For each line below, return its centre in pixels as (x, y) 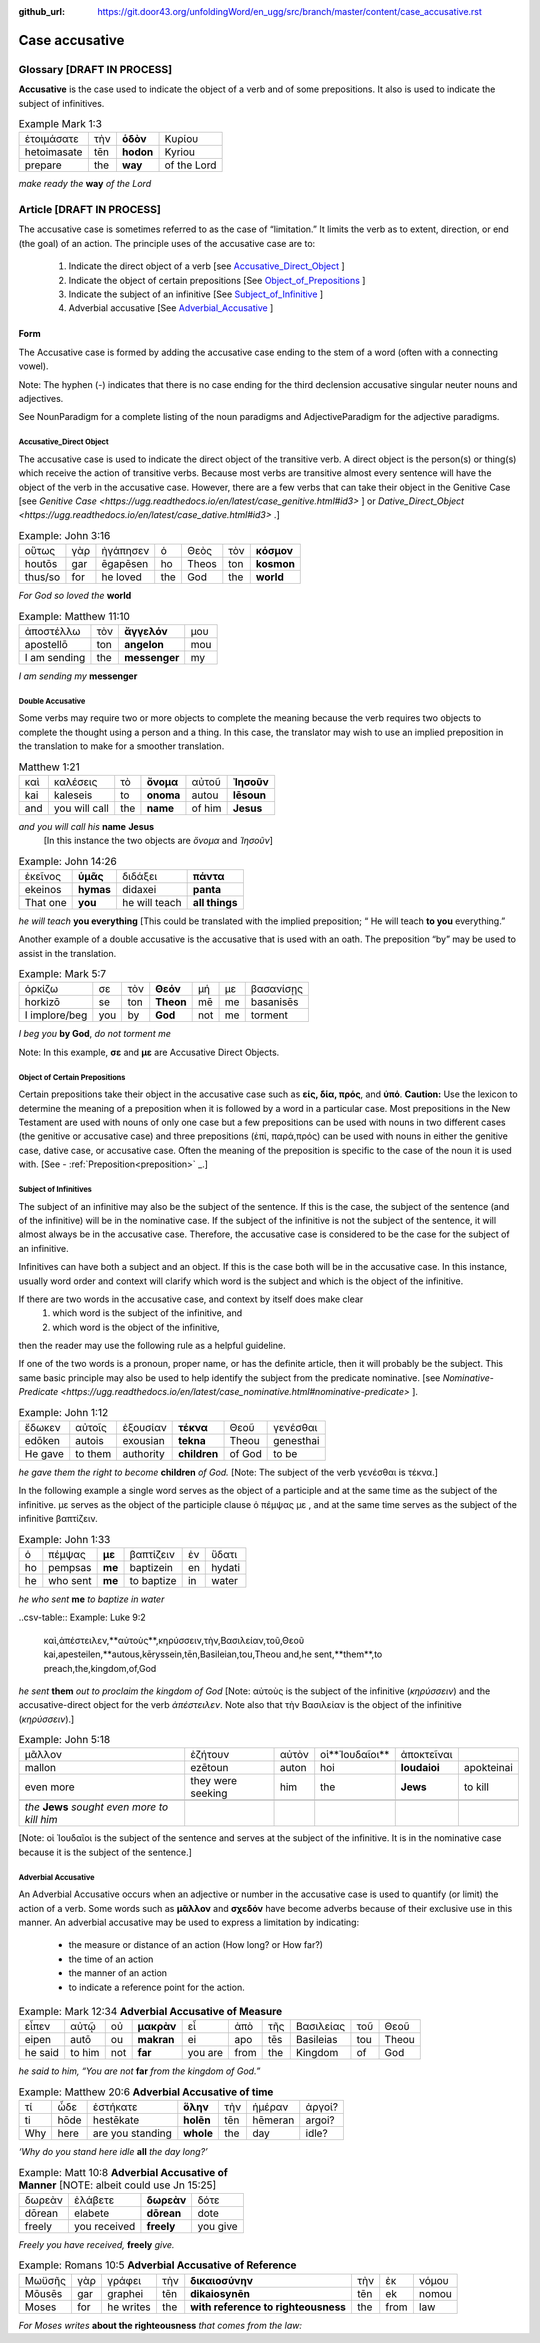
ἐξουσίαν (144, 1427)
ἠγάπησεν (125, 551)
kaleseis (73, 795)
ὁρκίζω (41, 989)
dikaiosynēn (220, 2293)
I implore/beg (56, 1015)
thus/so (42, 577)
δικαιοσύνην (222, 2280)
